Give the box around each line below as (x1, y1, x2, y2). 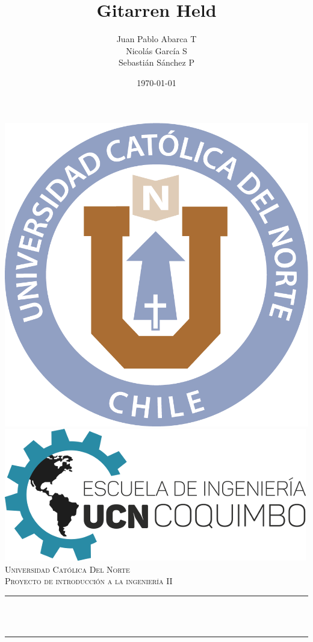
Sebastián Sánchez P (119, 56, 194, 69)
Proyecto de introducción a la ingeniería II (5, 575, 173, 587)
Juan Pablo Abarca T (116, 33, 197, 45)
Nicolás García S (126, 44, 187, 57)
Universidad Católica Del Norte (5, 563, 130, 575)
